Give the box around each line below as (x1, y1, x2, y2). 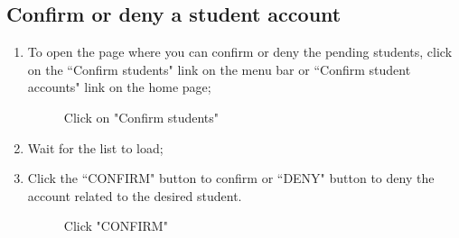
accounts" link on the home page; (27, 78, 211, 96)
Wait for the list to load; (27, 138, 164, 157)
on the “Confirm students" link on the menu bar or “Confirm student (27, 59, 411, 78)
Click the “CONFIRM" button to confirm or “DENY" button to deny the (27, 169, 435, 188)
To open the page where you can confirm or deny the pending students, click (27, 42, 453, 61)
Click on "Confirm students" (63, 107, 220, 126)
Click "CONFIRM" (63, 216, 168, 235)
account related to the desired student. (27, 186, 242, 205)
